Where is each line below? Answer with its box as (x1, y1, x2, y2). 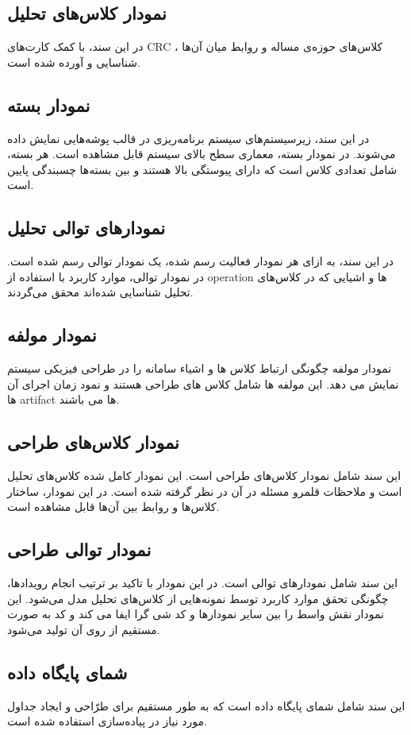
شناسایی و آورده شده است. (7, 53, 140, 70)
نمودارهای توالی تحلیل (7, 215, 166, 240)
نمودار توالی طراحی (7, 537, 152, 562)
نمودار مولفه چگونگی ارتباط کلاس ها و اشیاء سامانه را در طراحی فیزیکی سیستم (7, 360, 392, 377)
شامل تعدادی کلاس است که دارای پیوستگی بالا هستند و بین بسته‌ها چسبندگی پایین (7, 161, 398, 177)
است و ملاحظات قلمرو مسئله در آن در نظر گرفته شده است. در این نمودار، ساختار (7, 482, 402, 499)
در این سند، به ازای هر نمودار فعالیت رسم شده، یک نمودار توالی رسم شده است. (7, 253, 394, 269)
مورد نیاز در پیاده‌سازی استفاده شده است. (7, 713, 207, 729)
